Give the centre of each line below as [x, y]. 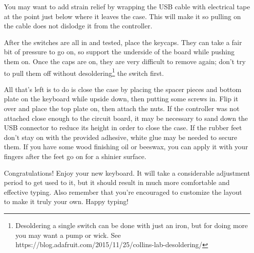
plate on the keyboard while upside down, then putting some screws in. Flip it [121, 99]
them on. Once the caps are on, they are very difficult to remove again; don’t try [125, 61]
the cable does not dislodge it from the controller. [78, 26]
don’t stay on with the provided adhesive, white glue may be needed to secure [121, 137]
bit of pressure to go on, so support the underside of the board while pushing [119, 52]
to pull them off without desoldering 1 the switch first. [84, 72]
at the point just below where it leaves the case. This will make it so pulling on [122, 16]
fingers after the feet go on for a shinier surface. [75, 156]
